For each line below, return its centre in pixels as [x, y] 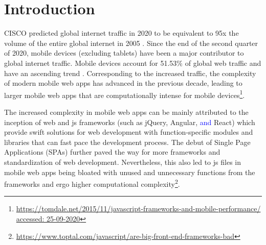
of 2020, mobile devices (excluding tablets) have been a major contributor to [124, 53]
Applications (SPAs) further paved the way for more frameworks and [112, 152]
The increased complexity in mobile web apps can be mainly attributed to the [126, 112]
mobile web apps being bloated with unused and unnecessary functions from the [130, 172]
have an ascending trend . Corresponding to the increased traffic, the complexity [130, 73]
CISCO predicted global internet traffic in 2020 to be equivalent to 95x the [121, 33]
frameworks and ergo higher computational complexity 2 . [92, 183]
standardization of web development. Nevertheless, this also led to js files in [123, 162]
